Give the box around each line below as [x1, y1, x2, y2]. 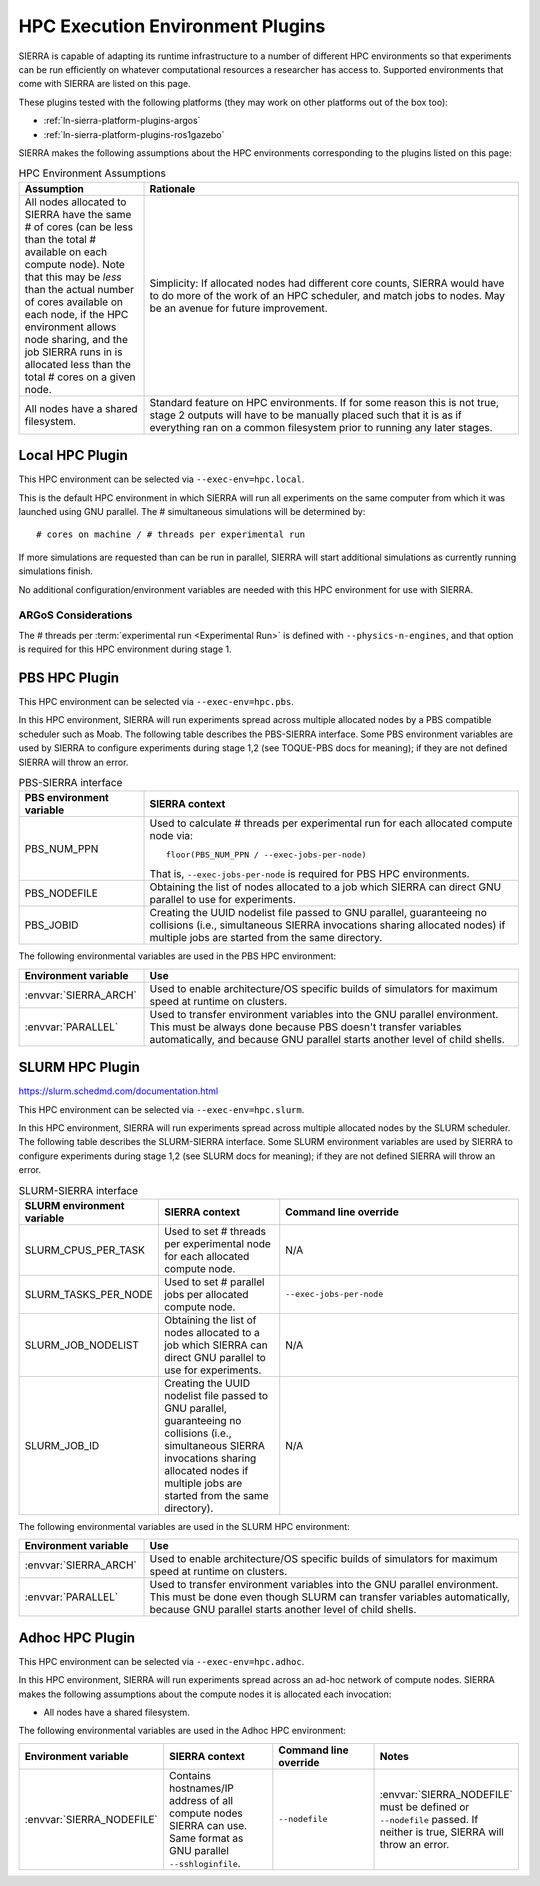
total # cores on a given [24, 370, 136, 384]
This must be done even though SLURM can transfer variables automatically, [149, 1590, 510, 1604]
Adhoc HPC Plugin [18, 1629, 135, 1646]
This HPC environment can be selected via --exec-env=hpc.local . [18, 473, 305, 485]
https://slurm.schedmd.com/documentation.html [18, 1085, 219, 1097]
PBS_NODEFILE [24, 886, 99, 900]
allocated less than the [24, 357, 132, 371]
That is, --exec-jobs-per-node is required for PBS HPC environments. [149, 867, 470, 881]
